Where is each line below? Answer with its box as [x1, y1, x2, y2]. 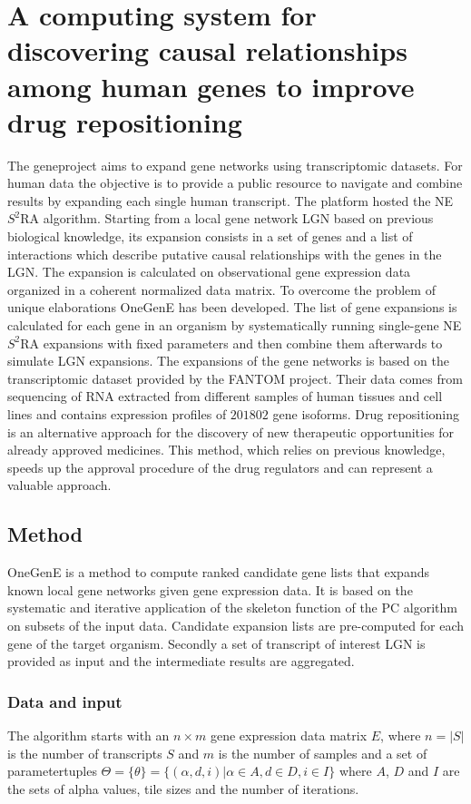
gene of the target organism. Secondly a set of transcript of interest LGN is [7, 633, 426, 652]
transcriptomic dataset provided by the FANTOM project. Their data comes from [7, 368, 463, 387]
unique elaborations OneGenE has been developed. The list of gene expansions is [7, 298, 457, 317]
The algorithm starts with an [7, 725, 170, 744]
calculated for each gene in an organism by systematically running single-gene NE [7, 316, 462, 335]
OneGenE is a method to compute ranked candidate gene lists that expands [7, 563, 429, 582]
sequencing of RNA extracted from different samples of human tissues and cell [7, 387, 443, 406]
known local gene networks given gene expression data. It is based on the [7, 580, 413, 599]
